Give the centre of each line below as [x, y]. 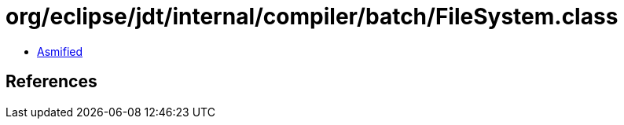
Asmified [60, 51]
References [51, 82]
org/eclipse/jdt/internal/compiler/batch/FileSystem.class [312, 17]
